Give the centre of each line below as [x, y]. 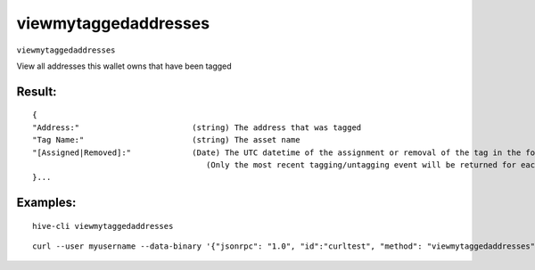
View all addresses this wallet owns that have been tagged [124, 66]
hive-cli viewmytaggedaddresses [103, 226]
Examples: [46, 203]
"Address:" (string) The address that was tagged [197, 127]
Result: [37, 91]
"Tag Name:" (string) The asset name [166, 140]
